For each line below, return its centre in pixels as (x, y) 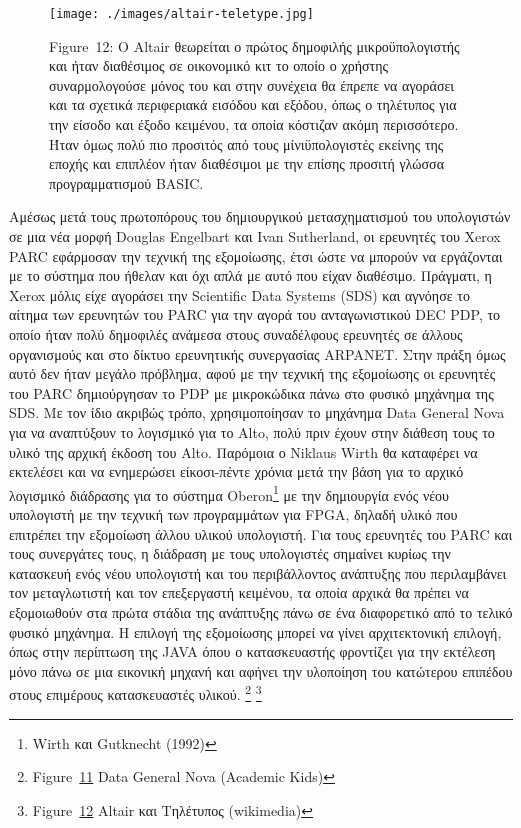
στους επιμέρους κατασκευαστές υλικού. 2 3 (135, 692)
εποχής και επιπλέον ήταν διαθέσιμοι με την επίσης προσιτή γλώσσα (246, 163)
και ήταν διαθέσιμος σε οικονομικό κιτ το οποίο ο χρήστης (219, 65)
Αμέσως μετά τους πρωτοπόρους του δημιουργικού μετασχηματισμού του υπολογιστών (260, 216)
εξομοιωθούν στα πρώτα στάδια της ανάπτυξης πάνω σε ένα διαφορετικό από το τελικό (261, 611)
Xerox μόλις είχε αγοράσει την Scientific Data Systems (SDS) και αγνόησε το (239, 294)
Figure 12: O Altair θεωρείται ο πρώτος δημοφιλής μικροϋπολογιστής (254, 45)
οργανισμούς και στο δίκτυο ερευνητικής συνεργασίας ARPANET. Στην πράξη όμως (257, 353)
